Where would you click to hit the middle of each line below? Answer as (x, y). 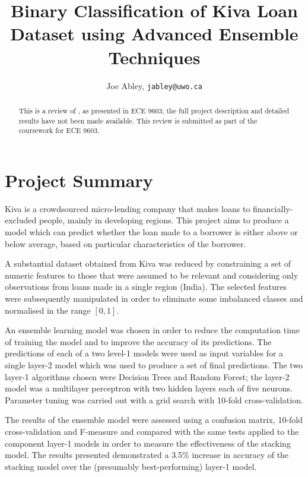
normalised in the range (48, 310)
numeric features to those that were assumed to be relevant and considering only (152, 275)
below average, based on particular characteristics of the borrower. (126, 243)
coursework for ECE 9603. (59, 130)
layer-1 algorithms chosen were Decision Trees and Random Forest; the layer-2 (147, 376)
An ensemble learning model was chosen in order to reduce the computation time (152, 330)
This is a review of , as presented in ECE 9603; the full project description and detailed (154, 110)
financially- (273, 208)
